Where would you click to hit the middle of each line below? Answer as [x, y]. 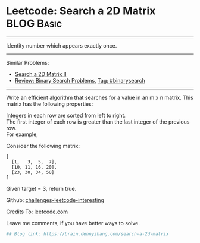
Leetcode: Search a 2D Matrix [81, 11]
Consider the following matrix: [43, 146]
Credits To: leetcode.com [37, 212]
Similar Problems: [28, 62]
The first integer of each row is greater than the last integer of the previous [98, 121]
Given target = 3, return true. [41, 188]
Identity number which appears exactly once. [62, 45]
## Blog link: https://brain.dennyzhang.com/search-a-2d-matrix [87, 234]
